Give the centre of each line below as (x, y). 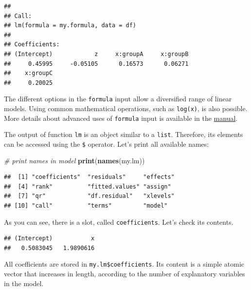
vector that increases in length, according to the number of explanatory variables (125, 274)
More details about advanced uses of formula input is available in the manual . (121, 118)
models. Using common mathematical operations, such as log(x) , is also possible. (126, 108)
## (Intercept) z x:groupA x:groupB (96, 54)
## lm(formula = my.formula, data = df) (70, 26)
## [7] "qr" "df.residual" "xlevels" (89, 196)
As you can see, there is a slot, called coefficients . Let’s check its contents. (119, 222)
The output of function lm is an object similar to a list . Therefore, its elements (124, 134)
